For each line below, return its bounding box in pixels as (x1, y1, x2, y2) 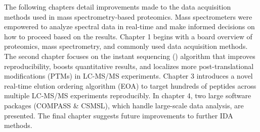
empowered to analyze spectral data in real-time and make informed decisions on (4, 21, 255, 32)
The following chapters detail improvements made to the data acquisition (4, 2, 231, 12)
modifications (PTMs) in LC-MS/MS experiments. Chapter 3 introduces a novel (4, 71, 253, 81)
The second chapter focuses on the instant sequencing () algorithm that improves (4, 50, 255, 61)
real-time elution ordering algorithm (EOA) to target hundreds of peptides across (4, 80, 256, 91)
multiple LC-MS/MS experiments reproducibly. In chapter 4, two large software (4, 90, 251, 101)
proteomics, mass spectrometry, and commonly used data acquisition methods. (4, 41, 248, 51)
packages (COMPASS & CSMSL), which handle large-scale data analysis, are (4, 100, 244, 110)
